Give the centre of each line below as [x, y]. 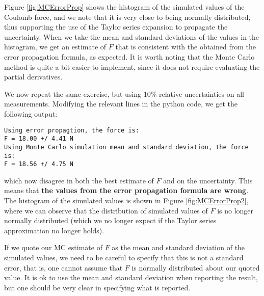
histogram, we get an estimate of [55, 47]
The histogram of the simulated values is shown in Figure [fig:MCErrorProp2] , [126, 200]
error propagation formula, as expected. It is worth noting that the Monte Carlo [129, 56]
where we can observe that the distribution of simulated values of [106, 210]
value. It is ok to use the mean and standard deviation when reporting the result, [131, 277]
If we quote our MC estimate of [53, 247]
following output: [31, 113]
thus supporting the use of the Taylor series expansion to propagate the [116, 27]
